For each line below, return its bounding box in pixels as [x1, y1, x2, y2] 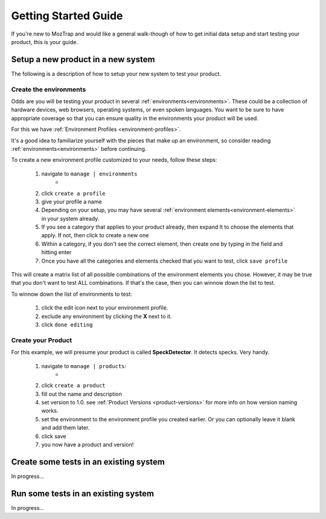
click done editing [41, 320, 93, 328]
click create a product [41, 382, 106, 389]
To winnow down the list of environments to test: [11, 290, 132, 298]
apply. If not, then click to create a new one [41, 232, 149, 239]
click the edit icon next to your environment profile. [41, 304, 168, 311]
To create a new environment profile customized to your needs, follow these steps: [11, 156, 217, 164]
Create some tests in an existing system [11, 456, 165, 467]
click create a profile [41, 189, 106, 197]
